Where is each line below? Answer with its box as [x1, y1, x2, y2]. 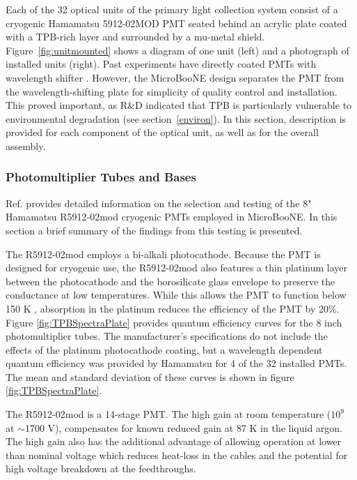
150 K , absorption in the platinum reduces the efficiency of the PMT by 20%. [6, 301, 340, 315]
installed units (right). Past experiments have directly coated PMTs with [6, 57, 317, 71]
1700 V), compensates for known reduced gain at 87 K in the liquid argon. [24, 420, 342, 435]
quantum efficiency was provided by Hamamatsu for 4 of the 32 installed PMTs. [6, 356, 347, 370]
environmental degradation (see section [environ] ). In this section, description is [6, 111, 347, 126]
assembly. [6, 138, 46, 153]
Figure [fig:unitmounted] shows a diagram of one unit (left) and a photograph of [6, 43, 349, 57]
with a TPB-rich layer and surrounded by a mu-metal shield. [6, 29, 265, 44]
